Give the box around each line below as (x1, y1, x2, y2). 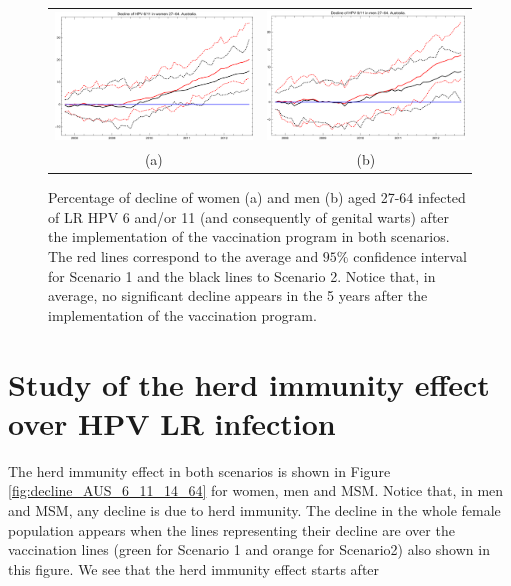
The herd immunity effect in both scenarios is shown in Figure (8, 460, 391, 481)
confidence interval (353, 246, 467, 267)
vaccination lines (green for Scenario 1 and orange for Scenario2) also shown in (8, 539, 490, 560)
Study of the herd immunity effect (8, 363, 490, 404)
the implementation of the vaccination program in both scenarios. (48, 226, 450, 247)
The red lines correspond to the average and (48, 246, 319, 267)
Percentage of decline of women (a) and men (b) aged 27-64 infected (48, 187, 466, 208)
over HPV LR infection (8, 402, 336, 443)
